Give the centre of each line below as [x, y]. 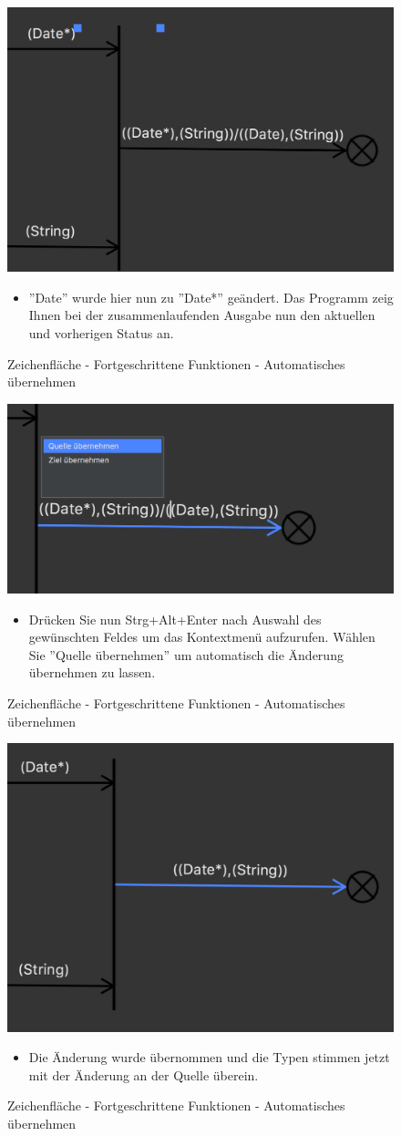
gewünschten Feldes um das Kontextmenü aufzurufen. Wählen [202, 637]
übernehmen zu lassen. [92, 672]
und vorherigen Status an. [101, 333]
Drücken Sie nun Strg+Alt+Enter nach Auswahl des [175, 619]
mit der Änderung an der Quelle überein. [144, 1074]
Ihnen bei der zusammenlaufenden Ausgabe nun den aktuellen [202, 315]
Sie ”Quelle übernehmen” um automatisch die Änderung [186, 654]
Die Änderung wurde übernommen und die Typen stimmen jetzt [209, 1057]
